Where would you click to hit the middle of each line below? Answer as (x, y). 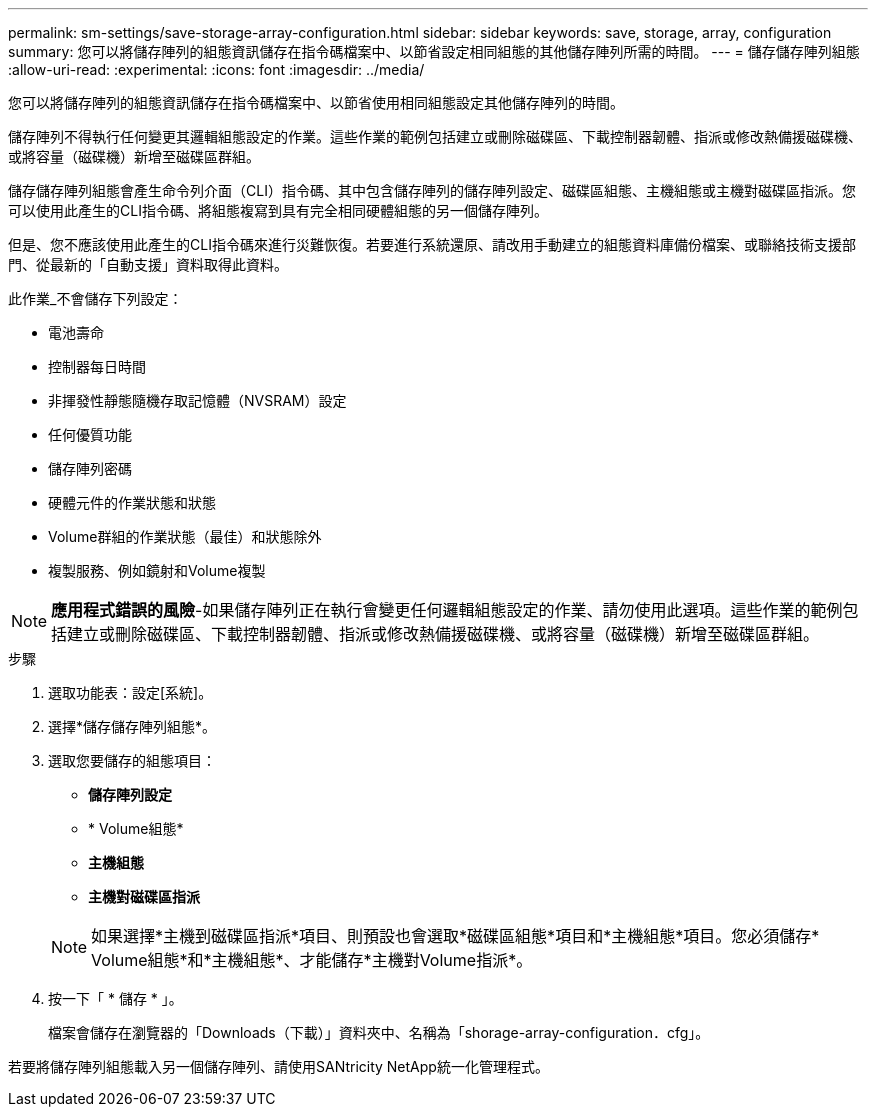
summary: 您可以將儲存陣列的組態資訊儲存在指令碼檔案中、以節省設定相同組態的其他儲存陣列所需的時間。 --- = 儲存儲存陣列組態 (434, 51)
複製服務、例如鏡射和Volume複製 (157, 570)
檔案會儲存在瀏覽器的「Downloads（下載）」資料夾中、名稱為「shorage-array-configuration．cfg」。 (379, 1032)
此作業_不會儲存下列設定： (95, 298)
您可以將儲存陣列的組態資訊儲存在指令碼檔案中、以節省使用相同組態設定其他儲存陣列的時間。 (316, 102)
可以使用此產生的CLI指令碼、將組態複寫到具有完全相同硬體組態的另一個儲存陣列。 (278, 210)
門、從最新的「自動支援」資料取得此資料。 (148, 264)
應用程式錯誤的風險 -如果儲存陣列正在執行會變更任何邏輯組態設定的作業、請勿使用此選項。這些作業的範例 (447, 610)
